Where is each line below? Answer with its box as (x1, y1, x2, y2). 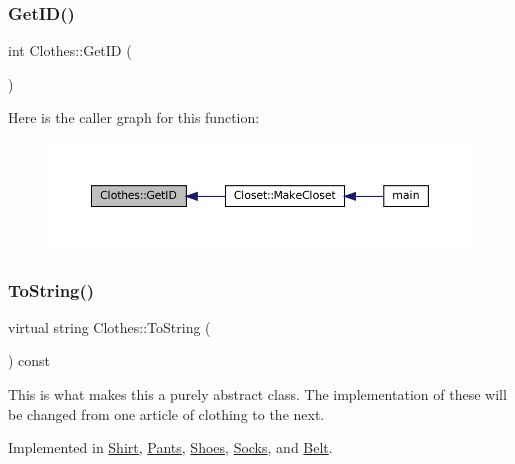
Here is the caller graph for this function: (8, 107, 260, 128)
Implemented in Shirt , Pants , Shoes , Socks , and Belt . (8, 437, 333, 458)
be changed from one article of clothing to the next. (8, 403, 325, 424)
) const (8, 350, 51, 371)
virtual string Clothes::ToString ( (8, 316, 211, 337)
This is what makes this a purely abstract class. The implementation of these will (8, 383, 507, 404)
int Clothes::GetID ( (8, 40, 132, 61)
